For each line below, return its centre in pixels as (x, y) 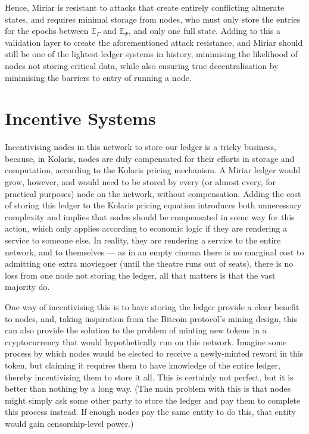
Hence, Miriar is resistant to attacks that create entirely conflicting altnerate (145, 7)
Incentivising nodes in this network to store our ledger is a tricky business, (141, 147)
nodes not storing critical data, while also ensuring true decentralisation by (142, 65)
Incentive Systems (80, 118)
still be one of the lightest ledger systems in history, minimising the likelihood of (151, 54)
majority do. (27, 287)
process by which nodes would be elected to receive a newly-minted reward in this (154, 353)
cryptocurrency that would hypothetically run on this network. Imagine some (146, 341)
